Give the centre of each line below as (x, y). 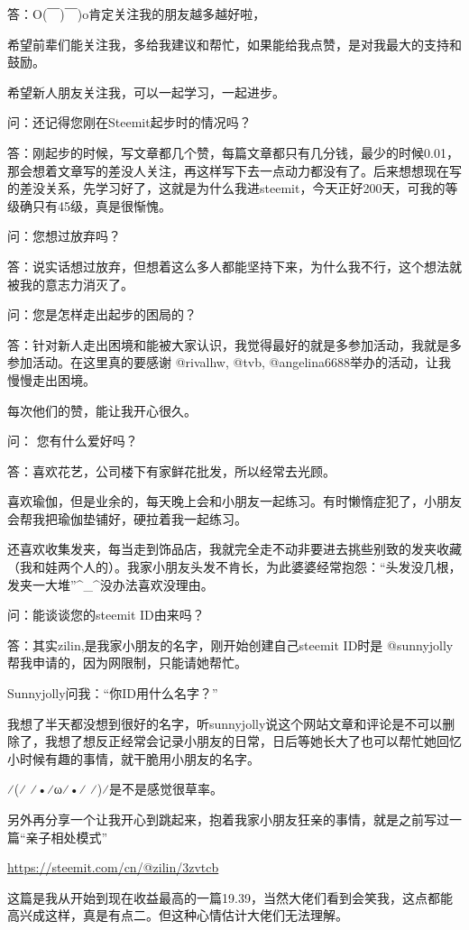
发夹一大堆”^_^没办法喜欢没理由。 (110, 584)
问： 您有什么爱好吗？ (73, 441)
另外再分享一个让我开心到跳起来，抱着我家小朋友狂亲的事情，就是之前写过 (228, 819)
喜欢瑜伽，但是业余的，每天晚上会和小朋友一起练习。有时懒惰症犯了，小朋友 (234, 501)
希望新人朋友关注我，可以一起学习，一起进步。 (146, 92)
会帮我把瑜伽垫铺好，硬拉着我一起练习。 (127, 518)
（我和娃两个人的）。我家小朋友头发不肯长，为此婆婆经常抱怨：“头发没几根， (234, 567)
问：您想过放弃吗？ (64, 236)
